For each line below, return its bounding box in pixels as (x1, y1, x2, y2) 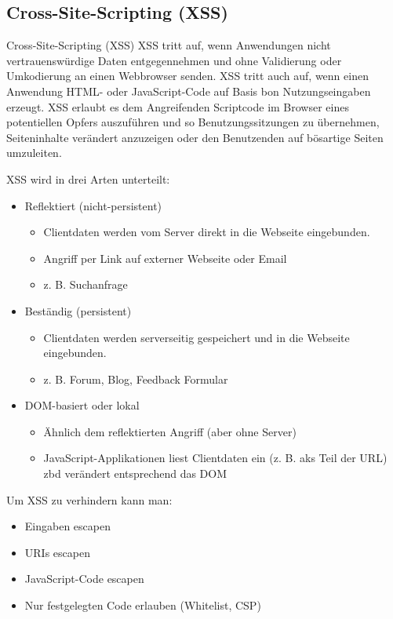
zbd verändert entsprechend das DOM (43, 465, 227, 482)
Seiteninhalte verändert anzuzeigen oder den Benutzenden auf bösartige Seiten (6, 129, 384, 145)
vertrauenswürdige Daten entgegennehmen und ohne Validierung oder (6, 52, 342, 68)
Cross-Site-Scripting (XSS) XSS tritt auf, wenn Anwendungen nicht (6, 37, 331, 53)
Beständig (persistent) (24, 302, 132, 319)
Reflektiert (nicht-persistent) (24, 197, 162, 213)
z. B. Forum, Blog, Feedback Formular (43, 370, 228, 387)
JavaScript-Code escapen (24, 570, 144, 587)
